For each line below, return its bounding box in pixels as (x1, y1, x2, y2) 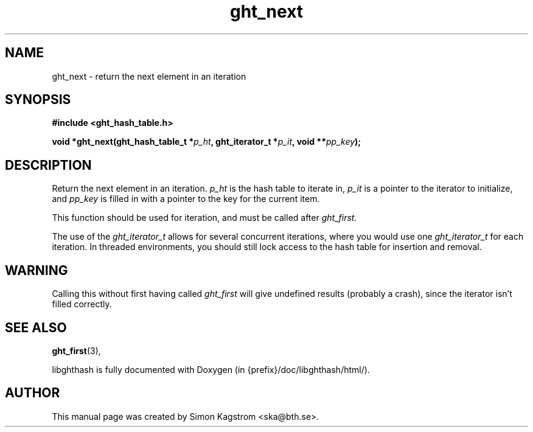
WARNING (5, 262, 68, 278)
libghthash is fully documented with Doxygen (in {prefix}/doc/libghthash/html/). (52, 364, 370, 375)
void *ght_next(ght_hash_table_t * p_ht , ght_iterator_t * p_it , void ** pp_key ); (52, 136, 361, 147)
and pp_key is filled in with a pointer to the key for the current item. (52, 193, 320, 204)
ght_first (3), (52, 345, 101, 356)
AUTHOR (5, 385, 60, 401)
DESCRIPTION (5, 157, 92, 173)
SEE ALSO (5, 319, 67, 335)
